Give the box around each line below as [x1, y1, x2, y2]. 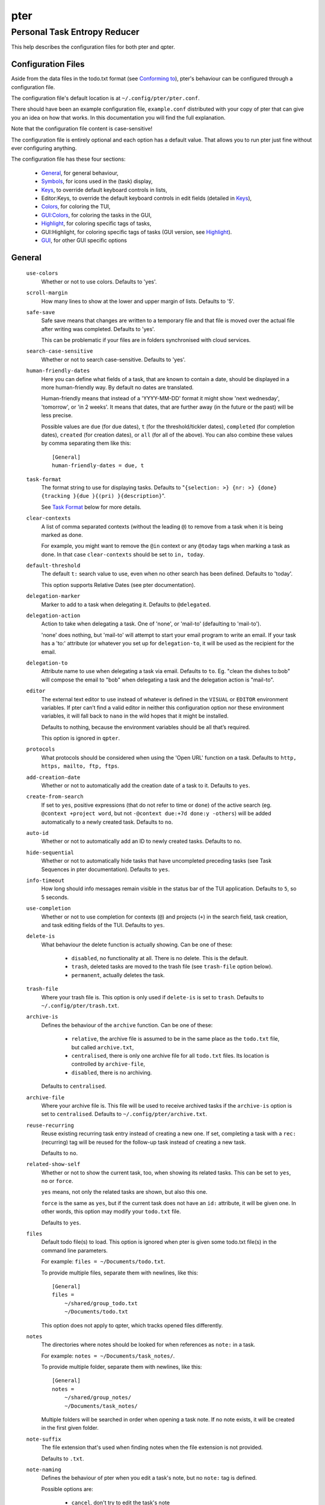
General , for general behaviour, [41, 169, 119, 176]
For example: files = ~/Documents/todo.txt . [41, 1258, 166, 1265]
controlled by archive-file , [71, 1060, 146, 1068]
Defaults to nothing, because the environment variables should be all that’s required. [41, 723, 250, 731]
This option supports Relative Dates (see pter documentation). [41, 581, 196, 588]
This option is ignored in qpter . [41, 734, 120, 742]
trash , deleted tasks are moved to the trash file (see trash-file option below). [71, 963, 273, 970]
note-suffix [26, 1436, 61, 1442]
